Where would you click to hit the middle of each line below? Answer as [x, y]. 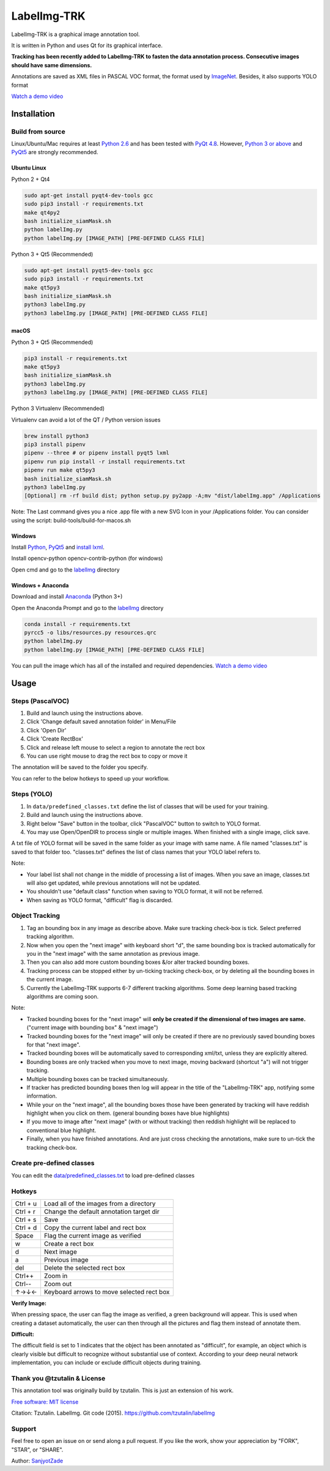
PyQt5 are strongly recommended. [55, 152]
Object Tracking [36, 916]
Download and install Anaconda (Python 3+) [67, 597]
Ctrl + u [26, 1204]
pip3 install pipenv [55, 444]
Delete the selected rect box [84, 1268]
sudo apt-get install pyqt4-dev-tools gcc [89, 195]
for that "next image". [53, 1045]
